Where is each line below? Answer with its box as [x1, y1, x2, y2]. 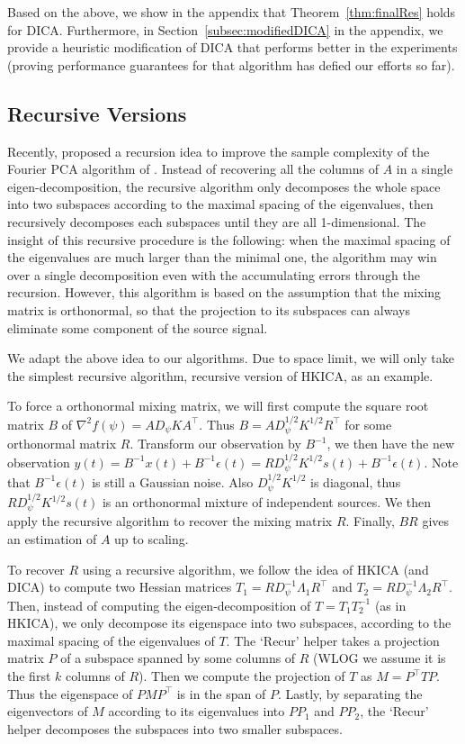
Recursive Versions [7, 99, 187, 127]
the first [7, 667, 51, 685]
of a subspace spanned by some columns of [60, 649, 296, 667]
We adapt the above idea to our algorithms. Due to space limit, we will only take [7, 349, 455, 367]
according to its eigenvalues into [108, 702, 285, 721]
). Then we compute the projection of [139, 667, 345, 685]
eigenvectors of [7, 702, 88, 721]
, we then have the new [326, 434, 455, 453]
